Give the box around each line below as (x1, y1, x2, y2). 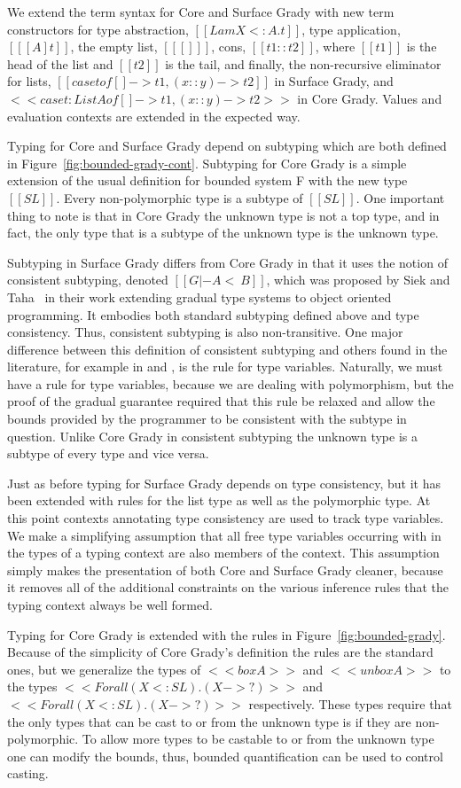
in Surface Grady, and (274, 72, 394, 90)
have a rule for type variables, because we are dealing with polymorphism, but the (7, 374, 454, 393)
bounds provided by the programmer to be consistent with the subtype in (7, 410, 407, 428)
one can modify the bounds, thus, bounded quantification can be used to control (7, 746, 443, 765)
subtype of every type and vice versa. (7, 444, 209, 463)
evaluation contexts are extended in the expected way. (7, 106, 301, 125)
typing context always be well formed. (7, 596, 213, 613)
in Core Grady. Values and (297, 89, 442, 107)
